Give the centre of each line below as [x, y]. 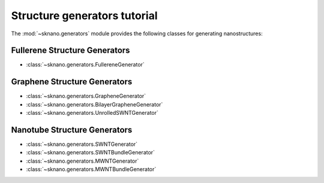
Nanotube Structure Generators [72, 129]
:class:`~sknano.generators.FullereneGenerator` [85, 65]
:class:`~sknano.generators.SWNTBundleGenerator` [91, 152]
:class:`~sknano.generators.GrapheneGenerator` [86, 96]
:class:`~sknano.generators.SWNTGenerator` [82, 144]
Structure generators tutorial [85, 16]
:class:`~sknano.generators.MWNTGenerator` [82, 161]
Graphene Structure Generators [72, 82]
